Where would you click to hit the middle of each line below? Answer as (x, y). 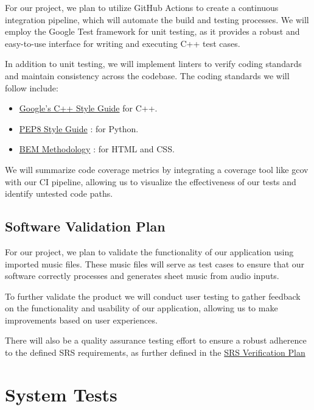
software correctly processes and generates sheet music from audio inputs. (142, 276)
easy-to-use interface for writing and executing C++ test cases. (123, 43)
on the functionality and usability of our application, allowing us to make (141, 308)
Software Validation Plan (85, 226)
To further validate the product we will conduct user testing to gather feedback (153, 296)
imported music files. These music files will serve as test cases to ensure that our (155, 263)
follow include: (32, 87)
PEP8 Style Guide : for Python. (79, 128)
